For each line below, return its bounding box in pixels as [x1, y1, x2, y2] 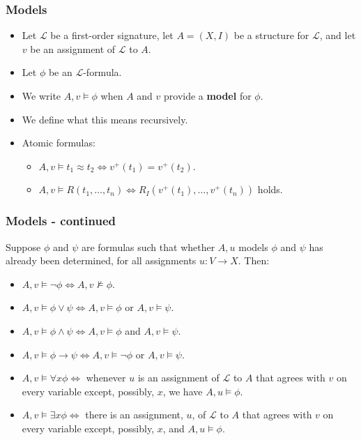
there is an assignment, [85, 407, 183, 422]
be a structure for [233, 28, 309, 43]
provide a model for [164, 89, 252, 103]
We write [22, 89, 61, 103]
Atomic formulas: [22, 135, 95, 150]
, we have [162, 384, 203, 398]
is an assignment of [137, 370, 220, 385]
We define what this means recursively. [22, 112, 188, 126]
